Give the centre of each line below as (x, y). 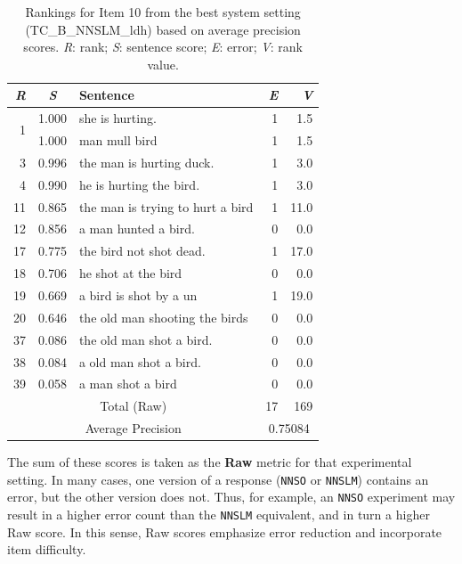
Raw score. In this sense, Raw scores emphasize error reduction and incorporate (225, 531)
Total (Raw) (134, 406)
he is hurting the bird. (139, 184)
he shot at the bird (130, 273)
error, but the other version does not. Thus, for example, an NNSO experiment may (231, 497)
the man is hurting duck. (146, 162)
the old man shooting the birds (163, 317)
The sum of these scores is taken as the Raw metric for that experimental (210, 462)
